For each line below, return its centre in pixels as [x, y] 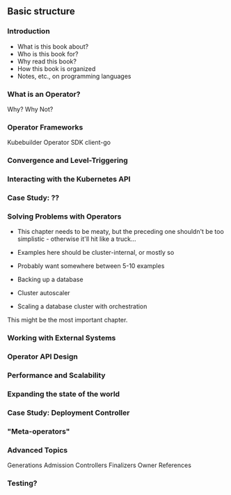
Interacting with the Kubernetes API [69, 179]
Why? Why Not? [30, 109]
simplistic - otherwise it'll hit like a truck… [77, 239]
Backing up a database [50, 280]
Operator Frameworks [45, 127]
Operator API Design [42, 356]
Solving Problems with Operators [64, 217]
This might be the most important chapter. [67, 320]
